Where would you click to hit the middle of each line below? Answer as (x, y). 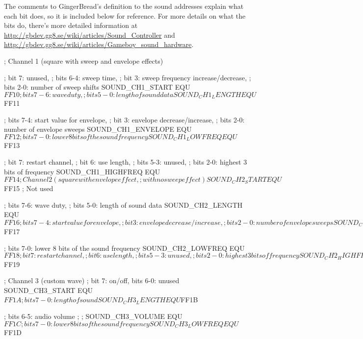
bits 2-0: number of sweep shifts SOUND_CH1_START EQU (97, 87)
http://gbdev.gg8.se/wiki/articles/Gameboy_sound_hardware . (99, 44)
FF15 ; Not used (29, 188)
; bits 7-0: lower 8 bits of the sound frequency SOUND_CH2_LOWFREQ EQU (124, 248)
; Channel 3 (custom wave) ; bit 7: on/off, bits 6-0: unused (92, 280)
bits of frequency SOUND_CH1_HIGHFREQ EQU (82, 171)
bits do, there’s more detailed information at (71, 25)
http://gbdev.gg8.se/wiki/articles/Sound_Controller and (90, 35)
